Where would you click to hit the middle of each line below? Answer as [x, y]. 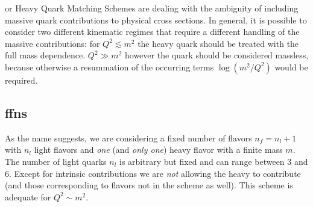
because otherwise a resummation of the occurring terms [109, 66]
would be [291, 66]
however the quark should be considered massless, [217, 55]
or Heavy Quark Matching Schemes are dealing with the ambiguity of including [152, 8]
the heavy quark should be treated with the [218, 43]
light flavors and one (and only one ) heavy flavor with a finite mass [158, 150]
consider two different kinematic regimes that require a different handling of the [152, 32]
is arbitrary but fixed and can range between [202, 161]
